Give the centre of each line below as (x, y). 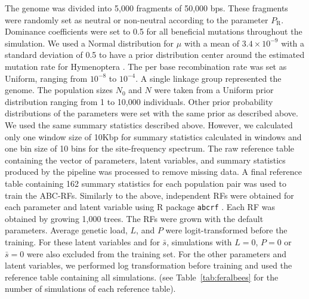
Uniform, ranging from (46, 78)
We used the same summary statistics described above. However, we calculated (149, 124)
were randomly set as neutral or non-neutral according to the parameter (137, 19)
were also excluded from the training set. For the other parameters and (156, 253)
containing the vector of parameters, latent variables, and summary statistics (145, 160)
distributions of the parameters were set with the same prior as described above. (152, 113)
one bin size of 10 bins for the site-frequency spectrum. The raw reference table (150, 148)
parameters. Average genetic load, (66, 230)
